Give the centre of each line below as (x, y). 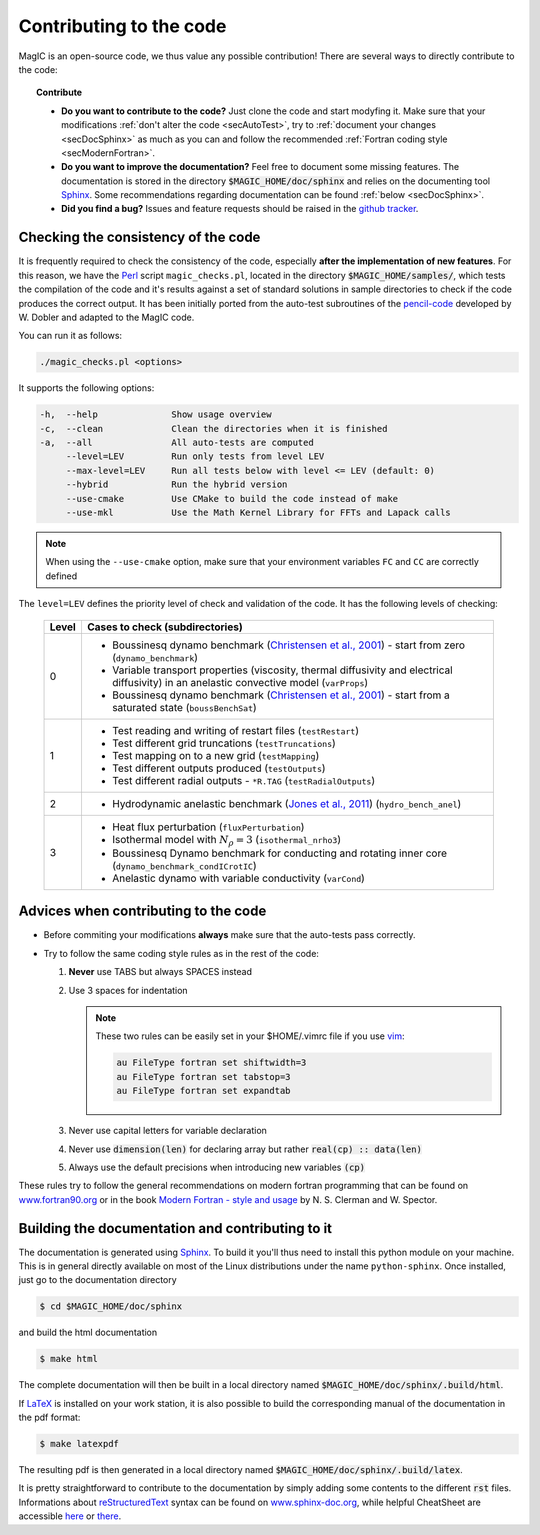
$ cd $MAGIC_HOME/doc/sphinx (111, 1306)
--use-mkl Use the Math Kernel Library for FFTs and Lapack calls (258, 512)
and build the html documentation (88, 1332)
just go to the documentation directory (97, 1280)
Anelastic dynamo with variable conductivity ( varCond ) (238, 878)
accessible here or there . (70, 1516)
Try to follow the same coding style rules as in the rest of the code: (181, 953)
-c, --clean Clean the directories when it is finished (213, 428)
